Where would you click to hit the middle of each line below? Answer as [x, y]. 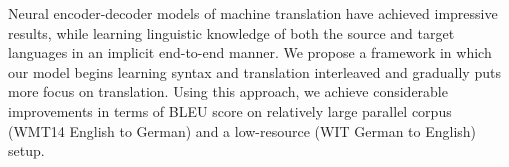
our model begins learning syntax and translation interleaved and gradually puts [254, 71]
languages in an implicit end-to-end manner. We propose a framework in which [250, 52]
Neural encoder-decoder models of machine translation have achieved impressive [253, 13]
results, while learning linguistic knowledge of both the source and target [231, 32]
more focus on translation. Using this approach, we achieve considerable [228, 91]
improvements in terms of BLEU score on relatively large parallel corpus [230, 110]
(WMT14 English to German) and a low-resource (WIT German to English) [242, 130]
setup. [26, 150]
